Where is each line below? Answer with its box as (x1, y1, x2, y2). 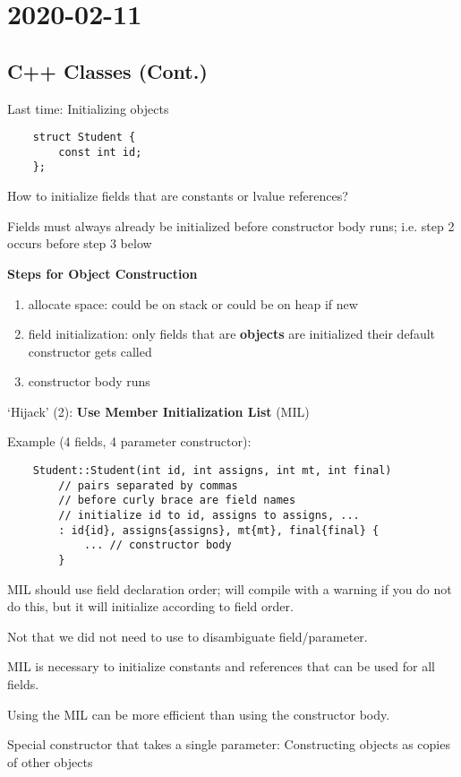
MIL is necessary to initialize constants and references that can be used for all (7, 657, 436, 676)
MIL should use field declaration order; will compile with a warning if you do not (7, 579, 452, 598)
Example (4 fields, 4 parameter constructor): (7, 432, 252, 451)
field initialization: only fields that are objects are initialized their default (28, 324, 436, 343)
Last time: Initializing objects (7, 99, 169, 117)
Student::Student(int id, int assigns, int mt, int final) (32, 464, 392, 478)
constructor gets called (28, 341, 152, 360)
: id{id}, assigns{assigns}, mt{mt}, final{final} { (58, 523, 380, 537)
